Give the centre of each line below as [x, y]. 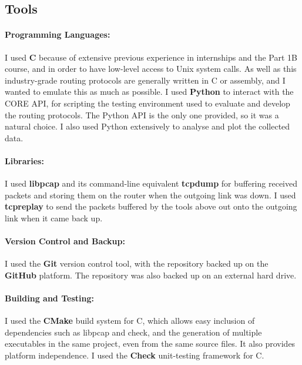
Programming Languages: [58, 34]
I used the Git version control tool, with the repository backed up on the [137, 263]
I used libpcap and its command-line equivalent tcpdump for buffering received [151, 183]
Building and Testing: [49, 298]
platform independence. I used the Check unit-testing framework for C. [135, 355]
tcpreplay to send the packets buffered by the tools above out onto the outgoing [151, 206]
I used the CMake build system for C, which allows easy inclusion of [130, 321]
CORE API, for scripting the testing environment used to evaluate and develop [147, 103]
